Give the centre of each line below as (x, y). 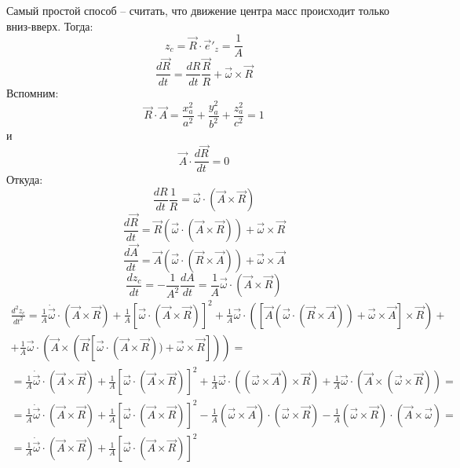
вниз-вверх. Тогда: (50, 26)
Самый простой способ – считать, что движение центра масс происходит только (198, 10)
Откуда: (25, 179)
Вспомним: (33, 92)
